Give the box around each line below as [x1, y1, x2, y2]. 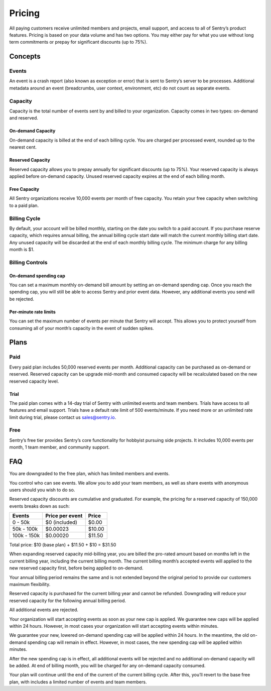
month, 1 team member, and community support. [9, 444, 110, 450]
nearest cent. [9, 144, 37, 150]
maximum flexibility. [9, 582, 51, 588]
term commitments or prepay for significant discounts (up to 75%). [9, 39, 148, 45]
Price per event [45, 512, 83, 519]
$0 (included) [45, 519, 78, 526]
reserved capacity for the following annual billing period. [9, 598, 126, 604]
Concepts [9, 52, 41, 61]
